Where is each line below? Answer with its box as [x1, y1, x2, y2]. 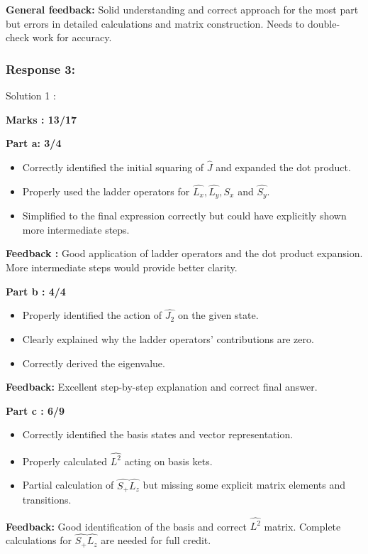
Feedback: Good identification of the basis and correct [6, 518, 247, 533]
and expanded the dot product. [216, 160, 351, 174]
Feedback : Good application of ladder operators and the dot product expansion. [6, 246, 363, 261]
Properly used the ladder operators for [22, 183, 190, 198]
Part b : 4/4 [6, 283, 66, 298]
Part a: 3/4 [6, 136, 62, 151]
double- [307, 16, 340, 31]
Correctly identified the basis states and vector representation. [22, 427, 294, 442]
